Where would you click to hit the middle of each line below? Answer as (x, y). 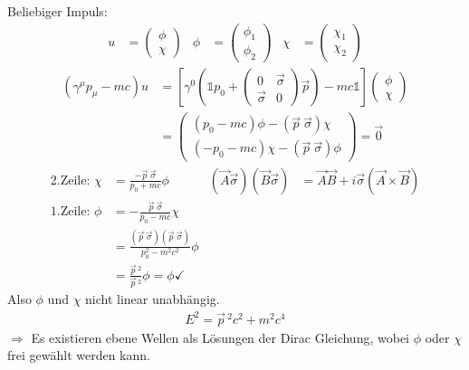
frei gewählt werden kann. (79, 355)
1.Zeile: (70, 212)
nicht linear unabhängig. (153, 299)
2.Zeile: (70, 180)
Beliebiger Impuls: (57, 11)
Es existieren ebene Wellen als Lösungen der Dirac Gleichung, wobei (220, 337)
